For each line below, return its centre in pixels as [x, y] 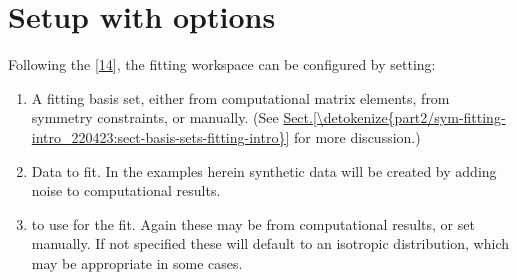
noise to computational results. [126, 190]
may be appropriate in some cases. [137, 262]
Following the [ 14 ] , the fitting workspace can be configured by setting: [222, 64]
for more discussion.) [357, 136]
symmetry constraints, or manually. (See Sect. [172, 117]
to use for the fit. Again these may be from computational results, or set [253, 223]
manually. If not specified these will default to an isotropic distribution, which [270, 243]
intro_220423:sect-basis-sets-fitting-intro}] [160, 136]
